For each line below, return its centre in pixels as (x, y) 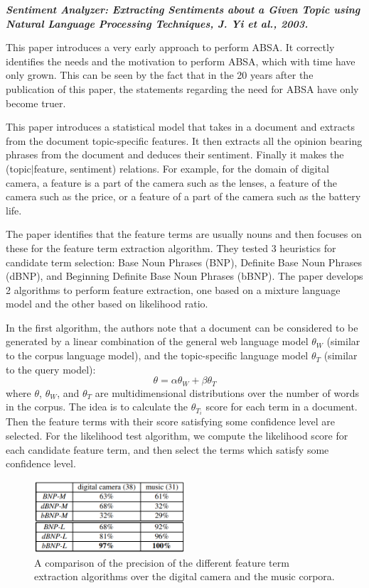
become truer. (36, 103)
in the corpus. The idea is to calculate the (97, 407)
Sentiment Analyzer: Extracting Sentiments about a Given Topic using (183, 9)
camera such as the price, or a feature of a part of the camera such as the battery (183, 196)
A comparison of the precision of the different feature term (162, 562)
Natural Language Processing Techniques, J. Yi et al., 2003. (157, 23)
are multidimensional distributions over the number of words (227, 392)
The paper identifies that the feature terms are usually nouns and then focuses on (184, 234)
